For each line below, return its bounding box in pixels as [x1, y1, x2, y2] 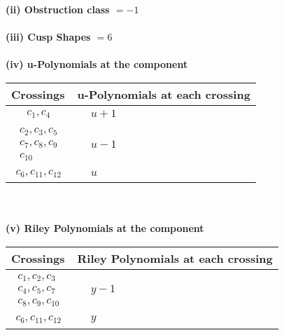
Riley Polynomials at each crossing [77, 250, 273, 267]
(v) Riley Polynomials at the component [6, 221, 204, 235]
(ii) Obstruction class [6, 2, 110, 16]
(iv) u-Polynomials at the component [6, 57, 188, 71]
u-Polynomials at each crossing [77, 86, 250, 102]
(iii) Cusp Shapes [6, 29, 91, 44]
